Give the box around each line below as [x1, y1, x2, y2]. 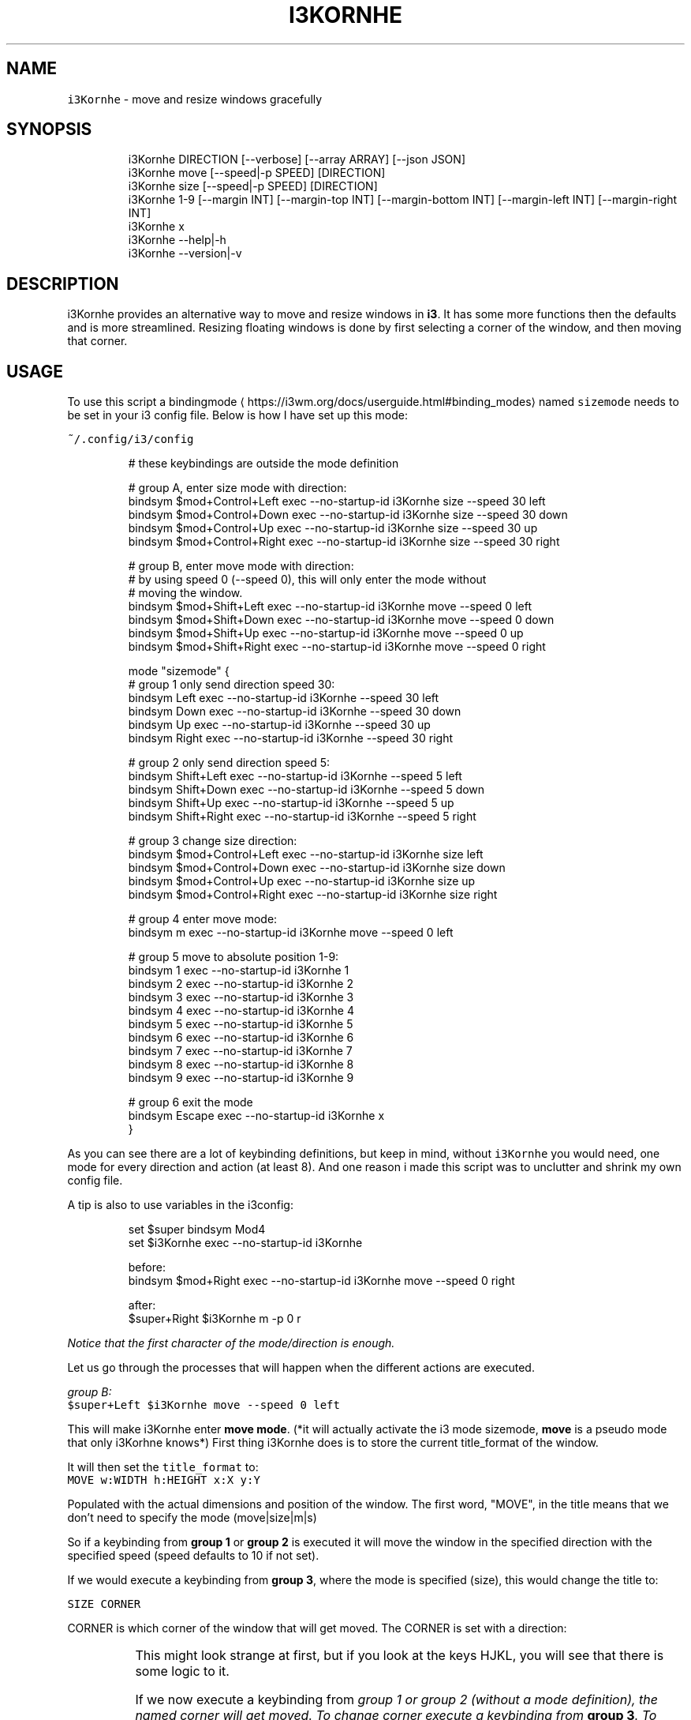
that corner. [67, 334, 128, 348]
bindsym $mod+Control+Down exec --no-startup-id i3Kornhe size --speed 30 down [128, 508, 568, 522]
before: [128, 1260, 166, 1275]
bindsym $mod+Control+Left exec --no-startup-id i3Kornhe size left [128, 847, 484, 862]
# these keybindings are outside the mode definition [128, 456, 399, 471]
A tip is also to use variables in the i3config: [67, 1198, 293, 1212]
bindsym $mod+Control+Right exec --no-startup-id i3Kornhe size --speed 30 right [128, 535, 560, 549]
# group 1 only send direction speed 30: [128, 678, 335, 692]
